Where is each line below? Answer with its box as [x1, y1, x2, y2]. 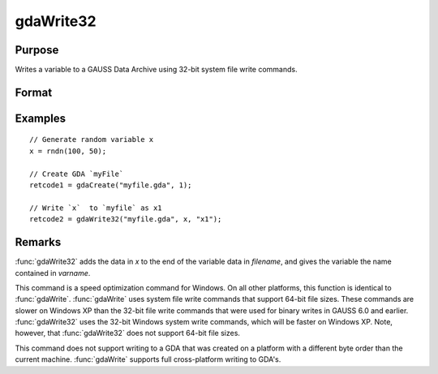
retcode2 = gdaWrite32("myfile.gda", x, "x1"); [29, 215, 222, 224]
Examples [15, 111, 67, 125]
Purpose [15, 43, 59, 57]
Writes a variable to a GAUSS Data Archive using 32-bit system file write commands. [15, 65, 298, 75]
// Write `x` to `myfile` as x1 [29, 203, 162, 213]
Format [15, 85, 53, 99]
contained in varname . [15, 268, 91, 277]
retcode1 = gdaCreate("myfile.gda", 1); [29, 181, 192, 190]
